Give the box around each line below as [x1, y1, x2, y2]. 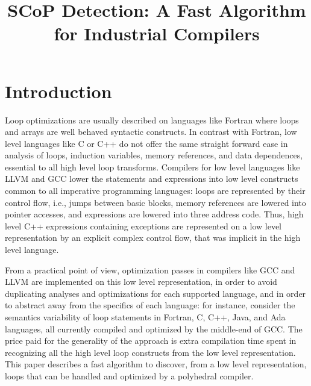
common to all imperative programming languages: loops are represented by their [5, 184, 306, 197]
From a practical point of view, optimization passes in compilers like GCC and [5, 263, 295, 276]
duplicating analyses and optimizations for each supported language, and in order [5, 287, 306, 299]
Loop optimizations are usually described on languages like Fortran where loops [5, 113, 299, 126]
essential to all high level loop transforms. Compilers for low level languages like [5, 160, 300, 173]
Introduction [5, 78, 112, 103]
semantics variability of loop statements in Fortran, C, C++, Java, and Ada [5, 311, 286, 323]
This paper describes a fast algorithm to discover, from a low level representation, [5, 358, 307, 370]
